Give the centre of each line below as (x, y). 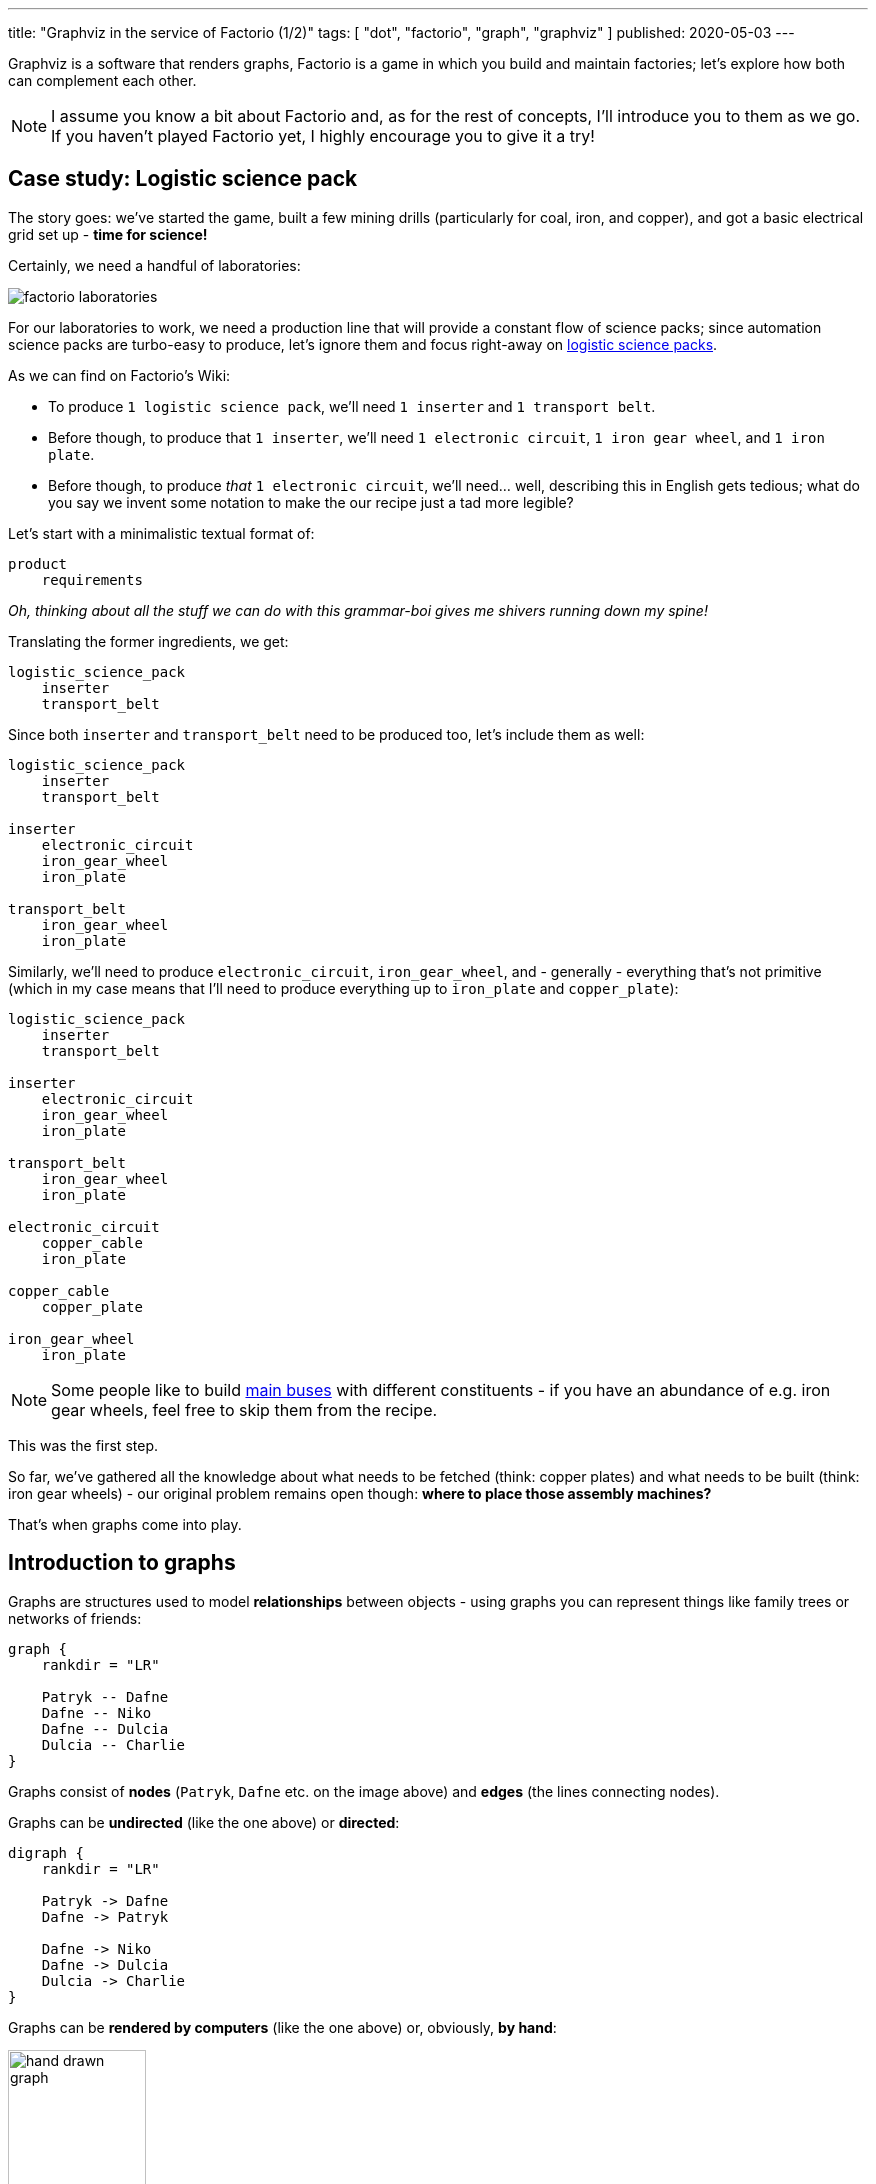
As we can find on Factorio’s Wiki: (119, 375)
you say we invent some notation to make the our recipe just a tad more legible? (311, 502)
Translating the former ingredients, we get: (148, 641)
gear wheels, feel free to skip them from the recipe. (244, 1409)
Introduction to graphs (122, 1563)
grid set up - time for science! (108, 234)
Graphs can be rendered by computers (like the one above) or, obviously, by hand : (282, 2027)
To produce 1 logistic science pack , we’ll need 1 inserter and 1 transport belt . (352, 406)
